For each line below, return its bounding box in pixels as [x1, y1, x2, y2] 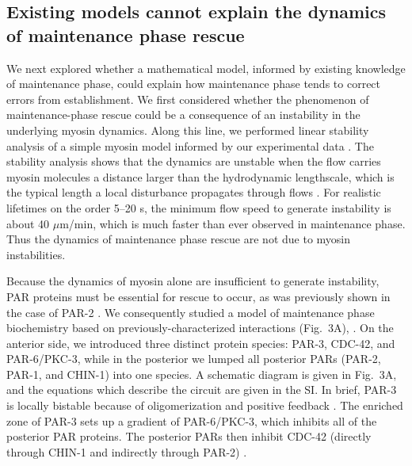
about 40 [6, 215, 50, 231]
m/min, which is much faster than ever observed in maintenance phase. [59, 215, 406, 231]
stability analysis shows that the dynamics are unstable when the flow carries [6, 153, 381, 170]
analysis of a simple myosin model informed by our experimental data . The [6, 137, 374, 154]
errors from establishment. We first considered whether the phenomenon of [6, 90, 369, 107]
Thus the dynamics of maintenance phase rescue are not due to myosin [6, 231, 351, 247]
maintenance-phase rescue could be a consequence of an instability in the [6, 106, 360, 123]
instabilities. [6, 246, 66, 262]
